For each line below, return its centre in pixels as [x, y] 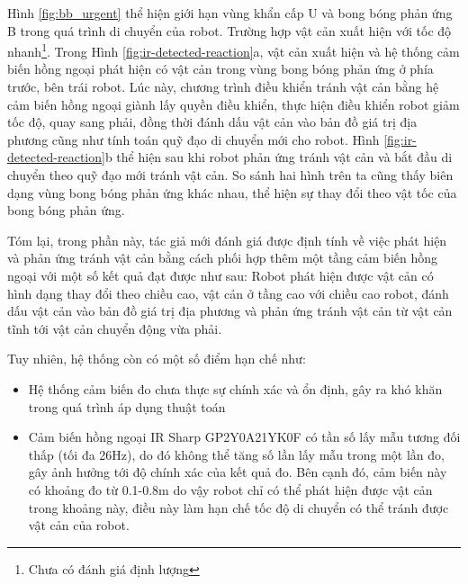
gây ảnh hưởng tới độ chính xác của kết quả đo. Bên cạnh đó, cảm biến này [238, 472]
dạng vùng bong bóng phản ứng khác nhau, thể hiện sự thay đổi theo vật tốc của [232, 192]
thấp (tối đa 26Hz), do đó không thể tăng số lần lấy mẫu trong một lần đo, [236, 454]
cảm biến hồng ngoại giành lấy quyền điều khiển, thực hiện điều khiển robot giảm [234, 104]
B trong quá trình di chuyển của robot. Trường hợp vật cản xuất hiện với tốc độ [229, 30]
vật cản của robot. [79, 525]
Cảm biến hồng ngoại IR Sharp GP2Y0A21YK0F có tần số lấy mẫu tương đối [244, 437]
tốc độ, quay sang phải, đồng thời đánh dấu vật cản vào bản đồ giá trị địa [212, 122]
